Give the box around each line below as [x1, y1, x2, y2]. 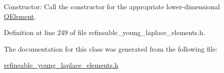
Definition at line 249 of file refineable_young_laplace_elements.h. [4, 27, 205, 37]
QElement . [4, 11, 36, 21]
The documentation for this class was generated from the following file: [4, 43, 218, 54]
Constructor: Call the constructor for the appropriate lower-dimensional [4, 1, 220, 11]
